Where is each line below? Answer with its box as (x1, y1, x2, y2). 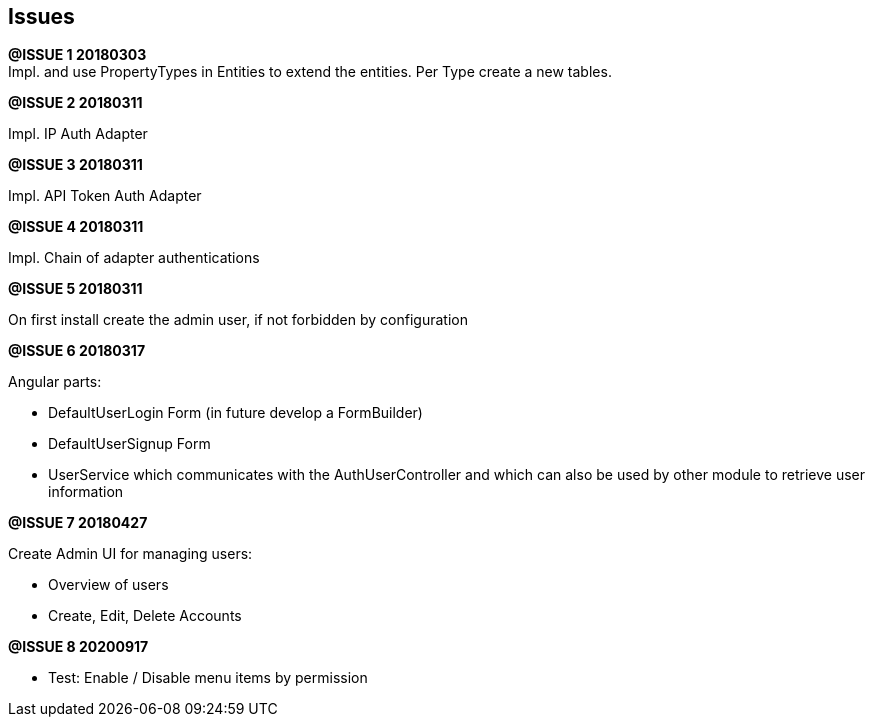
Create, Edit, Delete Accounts (48, 607, 242, 625)
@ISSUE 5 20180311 (8, 280, 143, 298)
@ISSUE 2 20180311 (8, 94, 143, 112)
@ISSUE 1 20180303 (8, 46, 147, 64)
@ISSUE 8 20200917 (8, 638, 149, 656)
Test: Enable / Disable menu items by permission (48, 669, 368, 687)
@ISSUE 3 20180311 (8, 156, 143, 174)
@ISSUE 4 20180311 (8, 218, 144, 236)
